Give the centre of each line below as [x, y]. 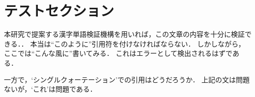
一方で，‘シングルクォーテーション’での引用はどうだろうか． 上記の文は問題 [127, 79]
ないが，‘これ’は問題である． [50, 89]
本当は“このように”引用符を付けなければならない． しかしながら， [138, 43]
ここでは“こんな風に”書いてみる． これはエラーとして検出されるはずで [118, 53]
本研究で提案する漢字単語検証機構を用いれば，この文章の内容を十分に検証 [124, 34]
